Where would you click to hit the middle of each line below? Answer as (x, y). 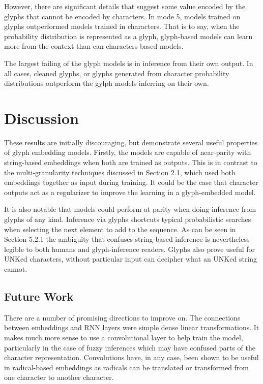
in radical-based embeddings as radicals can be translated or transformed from (127, 367)
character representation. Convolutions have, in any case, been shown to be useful (131, 357)
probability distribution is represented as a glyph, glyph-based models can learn (128, 36)
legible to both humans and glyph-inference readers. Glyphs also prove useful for (130, 249)
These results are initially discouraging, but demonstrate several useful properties (131, 142)
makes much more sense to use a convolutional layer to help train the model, (124, 337)
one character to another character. (59, 377)
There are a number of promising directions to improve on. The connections (122, 317)
